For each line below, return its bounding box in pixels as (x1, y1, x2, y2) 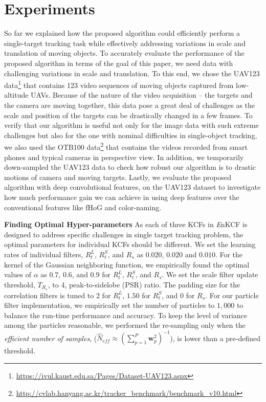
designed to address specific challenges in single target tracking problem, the (4, 229, 243, 239)
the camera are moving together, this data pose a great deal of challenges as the (4, 99, 255, 110)
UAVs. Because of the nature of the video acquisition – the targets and (31, 90, 253, 100)
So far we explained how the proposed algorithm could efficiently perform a (4, 28, 240, 38)
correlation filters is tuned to (4, 289, 94, 300)
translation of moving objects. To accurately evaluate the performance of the (4, 48, 245, 58)
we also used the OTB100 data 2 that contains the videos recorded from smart (4, 140, 248, 152)
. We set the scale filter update (162, 269, 258, 280)
